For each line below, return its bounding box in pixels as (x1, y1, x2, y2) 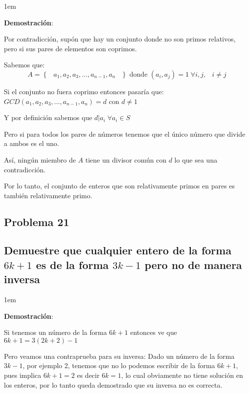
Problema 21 (4, 214, 69, 229)
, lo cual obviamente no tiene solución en (121, 370, 243, 380)
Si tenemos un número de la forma (4, 327, 107, 337)
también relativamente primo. (4, 190, 92, 200)
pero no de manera (145, 257, 242, 272)
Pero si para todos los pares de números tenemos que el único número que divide (4, 128, 246, 139)
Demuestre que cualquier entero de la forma (4, 243, 231, 258)
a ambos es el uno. (4, 138, 59, 148)
